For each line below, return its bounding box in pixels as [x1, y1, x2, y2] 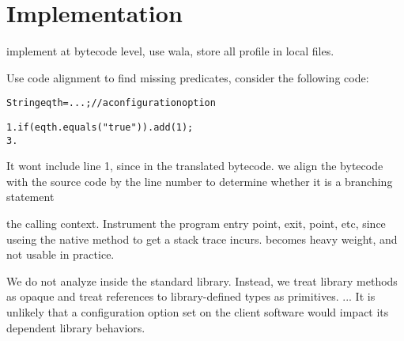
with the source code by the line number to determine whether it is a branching [6, 172, 393, 189]
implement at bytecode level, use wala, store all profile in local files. [6, 43, 334, 59]
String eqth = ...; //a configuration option [6, 97, 216, 109]
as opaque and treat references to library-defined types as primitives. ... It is [6, 288, 376, 305]
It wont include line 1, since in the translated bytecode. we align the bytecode [6, 157, 383, 174]
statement [6, 188, 55, 205]
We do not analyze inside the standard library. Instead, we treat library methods [6, 272, 398, 289]
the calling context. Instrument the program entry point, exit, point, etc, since [6, 215, 386, 232]
